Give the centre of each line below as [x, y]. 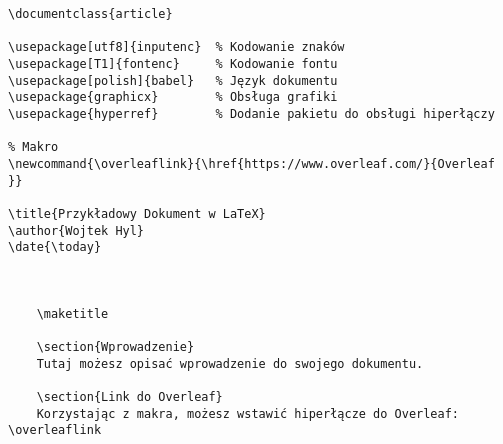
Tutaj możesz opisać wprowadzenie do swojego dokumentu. [230, 363]
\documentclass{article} [90, 14]
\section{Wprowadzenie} [115, 347]
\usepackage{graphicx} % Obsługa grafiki [173, 97]
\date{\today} [55, 247]
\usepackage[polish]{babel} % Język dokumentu [173, 80]
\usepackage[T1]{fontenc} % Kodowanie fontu [173, 63]
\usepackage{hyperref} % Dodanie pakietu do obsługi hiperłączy [251, 113]
